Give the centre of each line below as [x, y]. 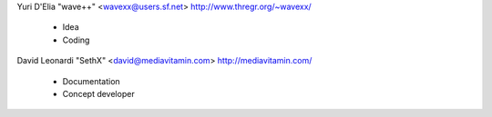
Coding [76, 40]
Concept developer [99, 93]
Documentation [91, 81]
